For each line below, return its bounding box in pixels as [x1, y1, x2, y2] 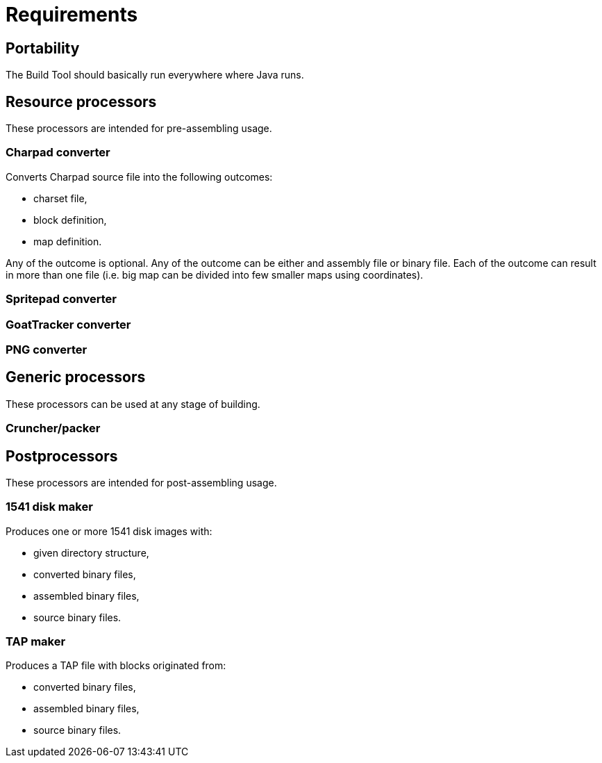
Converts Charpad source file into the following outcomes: [6, 170, 273, 183]
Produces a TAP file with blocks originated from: [6, 659, 226, 672]
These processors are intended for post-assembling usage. [6, 476, 277, 489]
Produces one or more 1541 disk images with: [6, 525, 212, 537]
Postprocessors [6, 447, 118, 465]
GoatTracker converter [6, 317, 131, 331]
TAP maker [6, 634, 66, 649]
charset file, [33, 192, 87, 204]
